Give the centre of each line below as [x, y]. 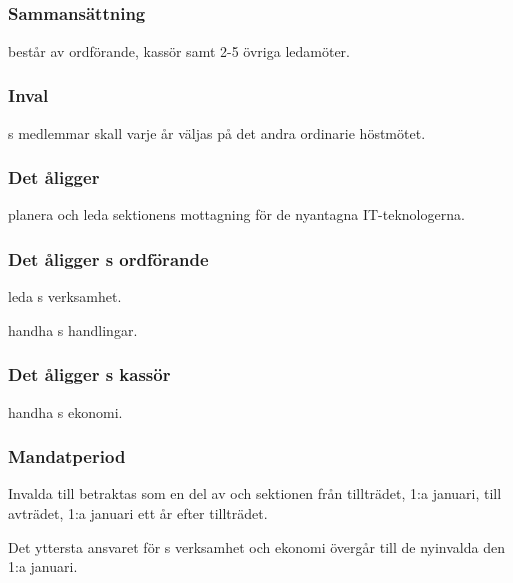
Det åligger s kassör [89, 374]
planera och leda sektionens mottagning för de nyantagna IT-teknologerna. [236, 214]
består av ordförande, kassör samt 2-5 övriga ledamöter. [179, 50]
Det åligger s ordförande [108, 258]
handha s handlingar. [73, 329]
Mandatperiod [67, 456]
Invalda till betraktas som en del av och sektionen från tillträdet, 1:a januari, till [255, 493]
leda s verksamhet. [65, 296]
